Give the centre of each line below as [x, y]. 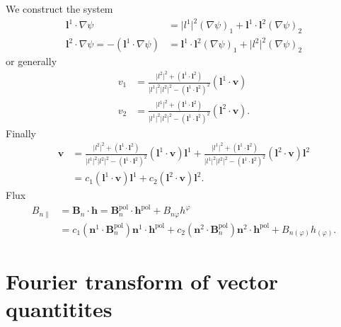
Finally [21, 133]
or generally [31, 61]
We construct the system [59, 8]
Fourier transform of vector [142, 281]
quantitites [59, 309]
